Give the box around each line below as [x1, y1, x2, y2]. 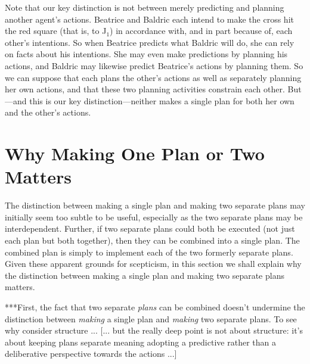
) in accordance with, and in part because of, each [110, 24, 293, 37]
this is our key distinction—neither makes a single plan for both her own [29, 94, 294, 107]
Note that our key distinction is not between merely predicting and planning [5, 1, 284, 13]
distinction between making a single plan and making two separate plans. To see [5, 312, 297, 325]
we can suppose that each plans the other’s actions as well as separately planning [5, 71, 302, 83]
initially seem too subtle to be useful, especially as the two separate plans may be [5, 210, 303, 223]
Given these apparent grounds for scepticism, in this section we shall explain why [5, 257, 302, 270]
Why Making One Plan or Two [5, 141, 265, 166]
